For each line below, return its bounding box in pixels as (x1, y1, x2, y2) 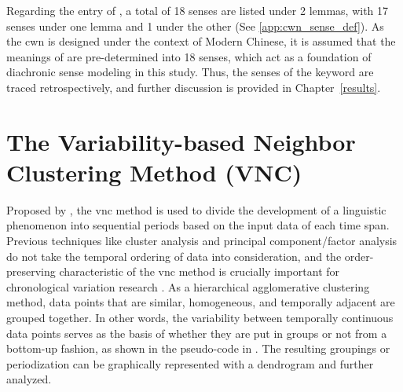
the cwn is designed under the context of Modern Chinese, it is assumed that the (6, 33, 396, 49)
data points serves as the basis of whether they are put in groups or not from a (6, 324, 387, 341)
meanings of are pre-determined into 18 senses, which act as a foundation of (6, 48, 372, 64)
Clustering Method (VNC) (6, 156, 302, 188)
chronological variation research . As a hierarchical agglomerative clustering (6, 278, 370, 295)
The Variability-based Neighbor (6, 125, 356, 157)
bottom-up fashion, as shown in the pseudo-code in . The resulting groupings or (6, 340, 390, 357)
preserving (6, 263, 56, 280)
